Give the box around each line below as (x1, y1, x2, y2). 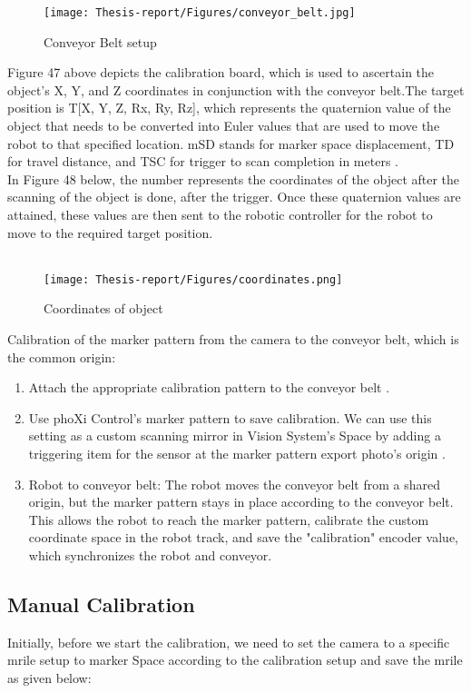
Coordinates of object (44, 299, 163, 318)
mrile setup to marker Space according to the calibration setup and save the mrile (7, 650, 463, 669)
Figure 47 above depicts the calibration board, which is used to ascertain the (7, 63, 435, 82)
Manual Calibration (7, 589, 195, 618)
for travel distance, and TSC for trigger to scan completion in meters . (7, 152, 398, 171)
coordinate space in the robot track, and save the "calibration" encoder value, (28, 528, 459, 547)
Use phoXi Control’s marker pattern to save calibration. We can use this (28, 408, 432, 427)
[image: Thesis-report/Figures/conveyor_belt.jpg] (44, 6, 356, 19)
